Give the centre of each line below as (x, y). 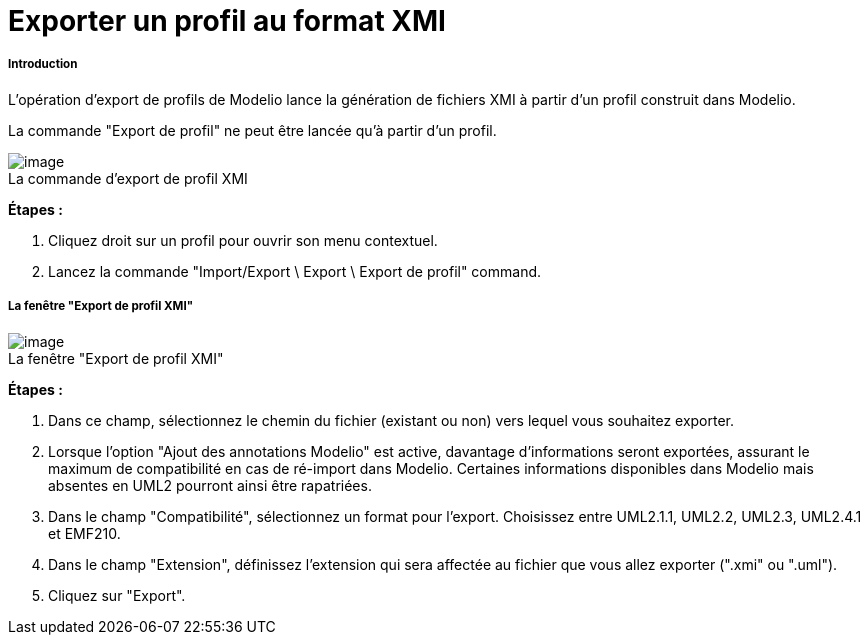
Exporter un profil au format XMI (227, 21)
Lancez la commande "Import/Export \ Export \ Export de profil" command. (295, 271)
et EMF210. (84, 533)
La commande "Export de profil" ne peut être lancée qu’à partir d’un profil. (252, 130)
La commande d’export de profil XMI (128, 178)
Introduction (43, 64)
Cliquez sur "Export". (117, 595)
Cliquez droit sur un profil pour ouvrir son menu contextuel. (243, 240)
